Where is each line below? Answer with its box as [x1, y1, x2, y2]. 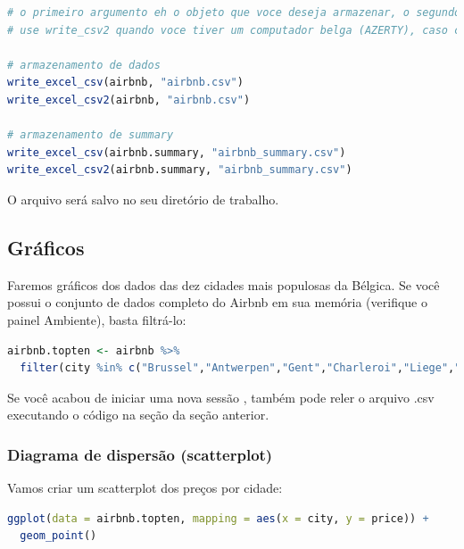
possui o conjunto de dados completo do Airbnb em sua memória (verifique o [7, 293, 427, 312]
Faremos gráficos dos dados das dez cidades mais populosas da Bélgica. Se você [7, 275, 440, 294]
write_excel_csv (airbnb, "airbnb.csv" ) [7, 76, 244, 89]
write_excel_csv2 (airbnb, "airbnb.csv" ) [7, 93, 251, 106]
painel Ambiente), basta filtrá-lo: [7, 310, 186, 329]
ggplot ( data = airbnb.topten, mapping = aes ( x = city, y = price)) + [7, 512, 429, 525]
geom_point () [20, 529, 97, 543]
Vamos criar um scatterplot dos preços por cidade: [7, 478, 283, 497]
